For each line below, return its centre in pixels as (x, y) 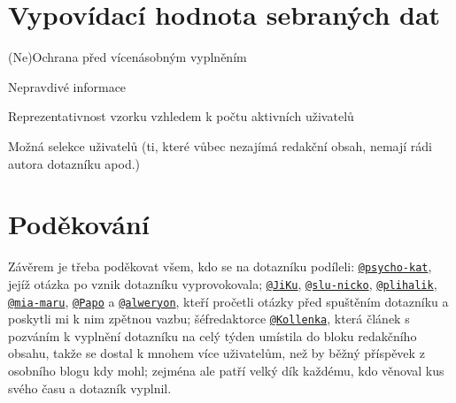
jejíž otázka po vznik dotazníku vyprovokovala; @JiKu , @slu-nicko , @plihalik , (223, 283)
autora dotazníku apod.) (74, 163)
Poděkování (79, 224)
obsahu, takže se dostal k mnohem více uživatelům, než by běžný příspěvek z (216, 353)
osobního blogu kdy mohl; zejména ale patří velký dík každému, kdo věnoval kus (226, 371)
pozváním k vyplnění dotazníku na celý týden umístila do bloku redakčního (213, 335)
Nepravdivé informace (67, 86)
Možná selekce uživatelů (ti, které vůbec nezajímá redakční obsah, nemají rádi (220, 145)
